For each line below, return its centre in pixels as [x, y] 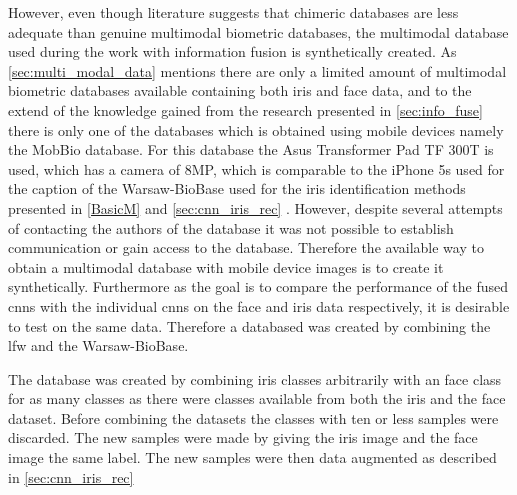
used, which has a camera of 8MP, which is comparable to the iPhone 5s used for [256, 168]
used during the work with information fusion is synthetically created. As [232, 51]
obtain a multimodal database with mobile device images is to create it [226, 266]
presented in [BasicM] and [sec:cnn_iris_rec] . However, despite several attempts [255, 207]
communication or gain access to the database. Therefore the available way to [246, 247]
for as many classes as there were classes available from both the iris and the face [257, 398]
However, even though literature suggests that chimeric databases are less [233, 12]
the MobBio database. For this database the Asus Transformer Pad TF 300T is [251, 149]
